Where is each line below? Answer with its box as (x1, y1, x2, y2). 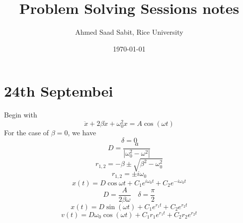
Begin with (4, 110, 37, 120)
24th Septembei (4, 81, 113, 101)
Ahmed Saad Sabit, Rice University (75, 27, 183, 37)
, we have (68, 127, 96, 138)
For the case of (4, 127, 49, 138)
